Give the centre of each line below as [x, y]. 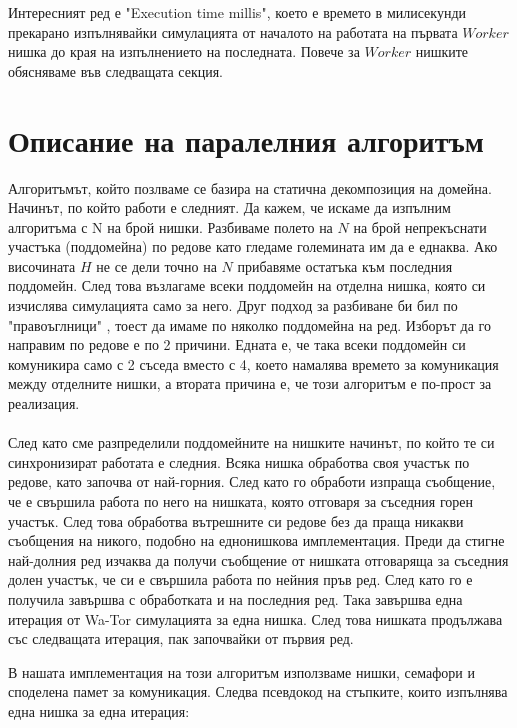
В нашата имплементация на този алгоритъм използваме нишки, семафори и [241, 671]
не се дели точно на [156, 265]
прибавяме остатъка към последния [345, 265]
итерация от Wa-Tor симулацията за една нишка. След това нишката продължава [255, 618]
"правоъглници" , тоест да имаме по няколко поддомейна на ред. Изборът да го [249, 324]
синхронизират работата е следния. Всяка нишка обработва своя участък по [239, 461]
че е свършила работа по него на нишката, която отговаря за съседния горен [241, 501]
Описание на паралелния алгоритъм [246, 139]
